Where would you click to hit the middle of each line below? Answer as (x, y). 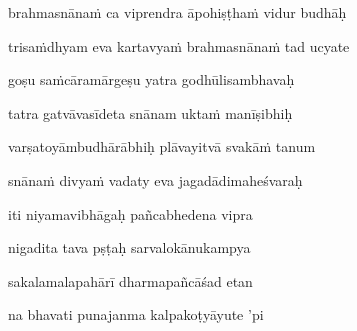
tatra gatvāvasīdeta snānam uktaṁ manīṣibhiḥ (150, 112)
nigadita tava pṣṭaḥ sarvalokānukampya (129, 247)
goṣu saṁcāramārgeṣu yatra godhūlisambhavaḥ (151, 79)
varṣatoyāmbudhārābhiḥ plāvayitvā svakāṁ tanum (162, 146)
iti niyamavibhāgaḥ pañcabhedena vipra (130, 213)
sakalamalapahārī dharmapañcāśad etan (130, 280)
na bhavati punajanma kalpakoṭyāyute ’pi (136, 314)
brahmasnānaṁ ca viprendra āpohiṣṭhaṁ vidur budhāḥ (177, 12)
